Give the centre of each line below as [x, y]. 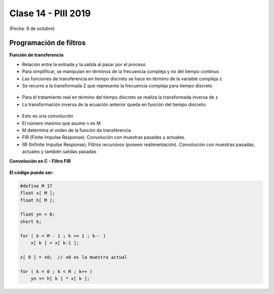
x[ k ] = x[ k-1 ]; [55, 243]
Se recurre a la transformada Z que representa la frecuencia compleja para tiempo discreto [117, 86]
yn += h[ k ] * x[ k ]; [60, 278]
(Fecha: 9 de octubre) [32, 28]
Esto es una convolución [48, 116]
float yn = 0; [38, 214]
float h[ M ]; [38, 200]
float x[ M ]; [38, 193]
